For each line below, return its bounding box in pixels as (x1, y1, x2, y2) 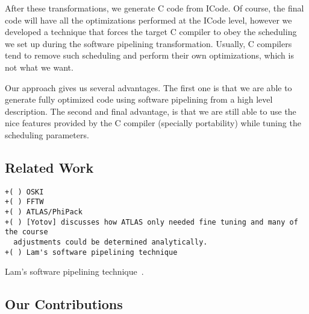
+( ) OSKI (5, 187, 44, 196)
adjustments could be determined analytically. (13, 238, 208, 247)
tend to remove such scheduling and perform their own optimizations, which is (5, 49, 294, 62)
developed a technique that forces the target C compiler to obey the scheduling (5, 25, 297, 38)
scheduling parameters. (5, 128, 89, 141)
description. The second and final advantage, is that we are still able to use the (5, 104, 296, 117)
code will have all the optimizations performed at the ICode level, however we (5, 13, 292, 26)
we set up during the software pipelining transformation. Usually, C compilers (5, 37, 292, 50)
